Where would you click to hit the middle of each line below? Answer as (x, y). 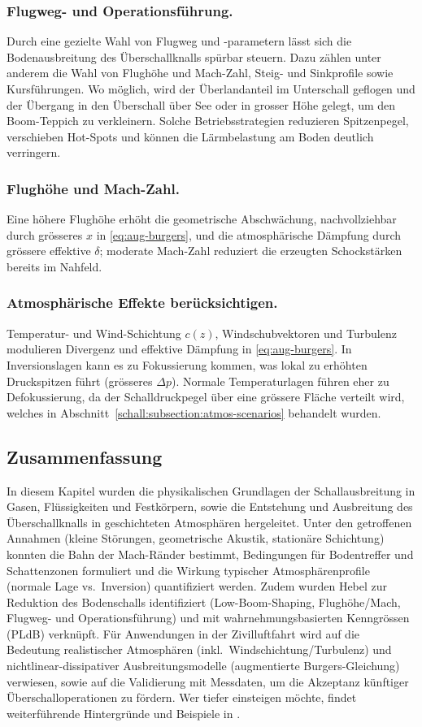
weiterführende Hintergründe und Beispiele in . (124, 713)
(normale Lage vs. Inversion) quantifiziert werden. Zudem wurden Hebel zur (197, 586)
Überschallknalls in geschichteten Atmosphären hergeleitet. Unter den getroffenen (209, 522)
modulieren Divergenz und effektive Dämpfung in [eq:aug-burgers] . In (179, 349)
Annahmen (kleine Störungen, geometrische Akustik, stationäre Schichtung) (196, 538)
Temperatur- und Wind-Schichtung (94, 333)
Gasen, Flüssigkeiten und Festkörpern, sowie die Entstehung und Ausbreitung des (210, 506)
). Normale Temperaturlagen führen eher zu (280, 381)
